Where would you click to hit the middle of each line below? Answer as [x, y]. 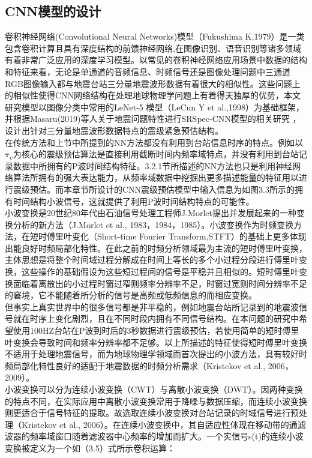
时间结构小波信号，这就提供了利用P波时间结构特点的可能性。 [133, 201]
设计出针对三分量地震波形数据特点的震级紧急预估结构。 [114, 130]
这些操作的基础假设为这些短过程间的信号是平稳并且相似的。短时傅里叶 [160, 272]
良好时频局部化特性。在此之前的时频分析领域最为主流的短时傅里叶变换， [164, 248]
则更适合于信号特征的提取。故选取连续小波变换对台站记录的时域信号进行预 [152, 413]
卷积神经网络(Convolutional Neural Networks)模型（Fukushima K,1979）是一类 [155, 36]
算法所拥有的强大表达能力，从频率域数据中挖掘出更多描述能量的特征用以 [156, 177]
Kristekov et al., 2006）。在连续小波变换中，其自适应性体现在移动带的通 [159, 424]
